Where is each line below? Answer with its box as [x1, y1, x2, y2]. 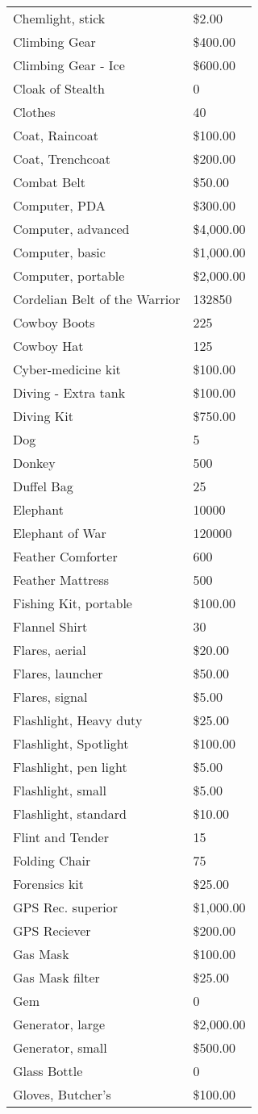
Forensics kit [13, 874, 85, 893]
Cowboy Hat [13, 336, 84, 355]
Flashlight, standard [13, 804, 127, 823]
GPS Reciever [13, 921, 91, 940]
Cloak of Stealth [13, 79, 105, 98]
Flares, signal [13, 687, 88, 706]
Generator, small [13, 1038, 107, 1057]
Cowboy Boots [13, 313, 95, 332]
